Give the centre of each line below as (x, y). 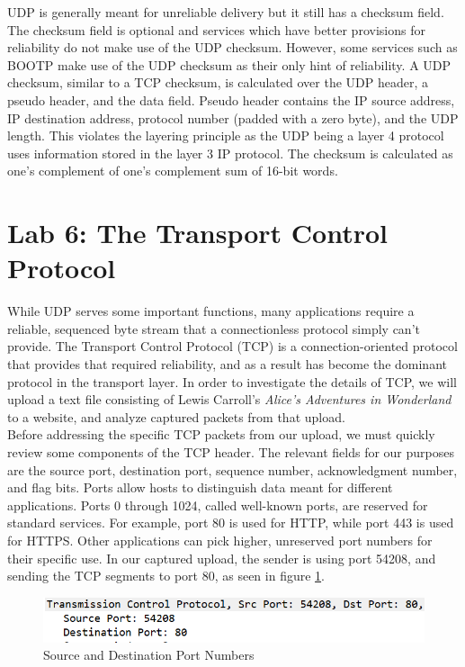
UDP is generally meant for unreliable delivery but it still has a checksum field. (226, 12)
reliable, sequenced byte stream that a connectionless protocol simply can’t (214, 328)
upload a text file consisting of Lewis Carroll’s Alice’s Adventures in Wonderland (229, 399)
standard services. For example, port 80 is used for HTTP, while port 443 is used (231, 523)
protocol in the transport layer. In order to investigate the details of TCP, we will (232, 381)
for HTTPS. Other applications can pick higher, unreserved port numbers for (220, 540)
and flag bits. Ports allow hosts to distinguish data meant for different (200, 487)
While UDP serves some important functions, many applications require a (211, 311)
